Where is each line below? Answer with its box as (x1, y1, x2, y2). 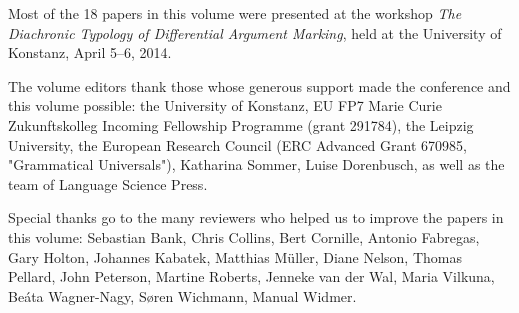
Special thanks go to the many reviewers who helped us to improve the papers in (8, 207, 504, 228)
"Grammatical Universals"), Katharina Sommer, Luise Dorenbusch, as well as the (8, 154, 505, 175)
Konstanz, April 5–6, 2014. (8, 42, 172, 63)
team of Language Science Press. (8, 173, 208, 194)
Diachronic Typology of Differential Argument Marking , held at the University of (8, 22, 502, 43)
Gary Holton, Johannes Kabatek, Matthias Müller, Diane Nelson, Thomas (8, 246, 462, 267)
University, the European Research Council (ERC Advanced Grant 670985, (8, 134, 467, 155)
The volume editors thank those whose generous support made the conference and (8, 75, 511, 96)
